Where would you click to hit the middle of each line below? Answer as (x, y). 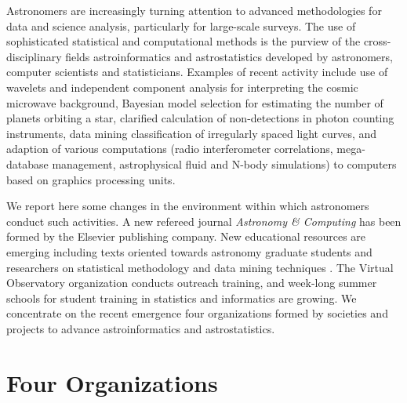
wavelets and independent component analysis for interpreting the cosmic (182, 87)
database (27, 163)
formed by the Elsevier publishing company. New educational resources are (186, 236)
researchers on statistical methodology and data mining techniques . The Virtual (200, 267)
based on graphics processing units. (91, 179)
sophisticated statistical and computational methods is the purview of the (184, 41)
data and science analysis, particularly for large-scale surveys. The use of (181, 25)
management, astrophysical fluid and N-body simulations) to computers (224, 163)
